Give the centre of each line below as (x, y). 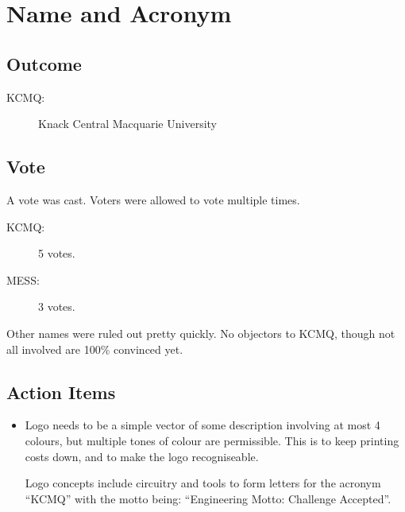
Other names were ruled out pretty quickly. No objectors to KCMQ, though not (201, 333)
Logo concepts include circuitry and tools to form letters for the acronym (203, 483)
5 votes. (57, 253)
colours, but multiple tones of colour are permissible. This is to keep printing (212, 440)
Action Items (61, 392)
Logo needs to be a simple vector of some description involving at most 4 (202, 425)
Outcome (44, 63)
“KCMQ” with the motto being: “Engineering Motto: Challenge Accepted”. (208, 498)
